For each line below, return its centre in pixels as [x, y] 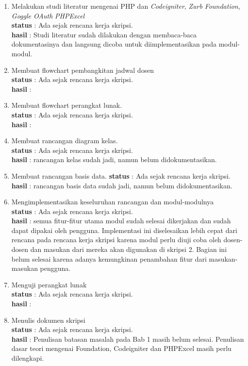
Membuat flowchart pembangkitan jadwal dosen [83, 70]
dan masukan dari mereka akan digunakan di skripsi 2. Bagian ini [129, 249]
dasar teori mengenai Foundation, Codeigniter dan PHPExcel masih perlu [121, 348]
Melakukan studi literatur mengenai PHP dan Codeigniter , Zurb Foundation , [126, 6]
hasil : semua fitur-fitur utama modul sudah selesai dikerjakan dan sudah [121, 221]
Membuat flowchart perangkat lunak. [67, 105]
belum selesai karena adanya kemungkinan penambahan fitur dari [109, 258]
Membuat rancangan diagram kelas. [65, 141]
